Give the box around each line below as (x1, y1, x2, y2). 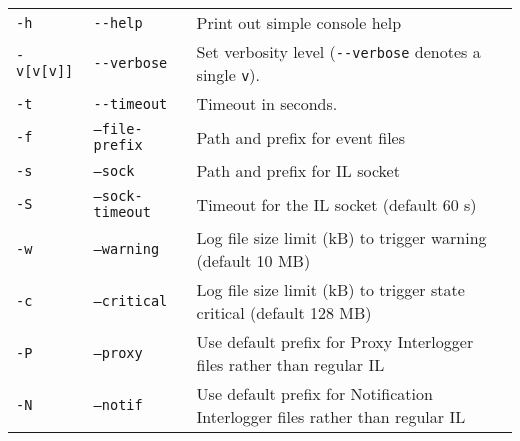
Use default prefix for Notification (196, 382, 433, 405)
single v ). (196, 63, 260, 86)
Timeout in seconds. (196, 92, 338, 115)
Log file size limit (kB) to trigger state (196, 278, 465, 301)
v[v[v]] (16, 63, 74, 79)
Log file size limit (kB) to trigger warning (196, 226, 487, 249)
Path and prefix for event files (196, 125, 406, 149)
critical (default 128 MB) (196, 301, 372, 324)
